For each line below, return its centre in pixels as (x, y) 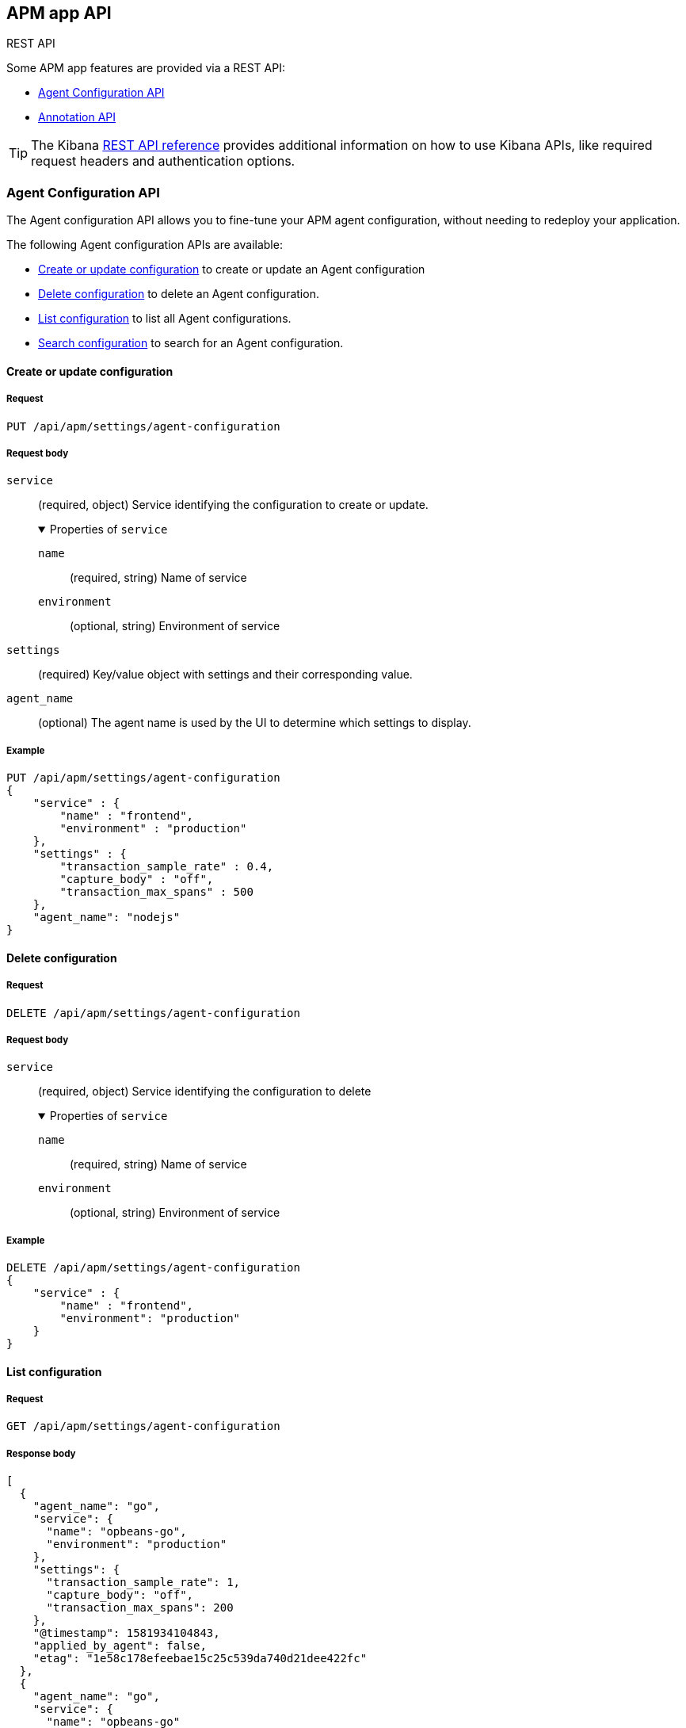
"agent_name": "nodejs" (107, 918)
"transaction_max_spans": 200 (140, 1608)
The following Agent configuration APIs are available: (145, 245)
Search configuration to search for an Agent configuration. (191, 343)
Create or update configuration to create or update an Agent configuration (232, 270)
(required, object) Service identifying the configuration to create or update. (233, 505)
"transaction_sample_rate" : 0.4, (167, 867)
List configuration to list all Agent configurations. (165, 319)
